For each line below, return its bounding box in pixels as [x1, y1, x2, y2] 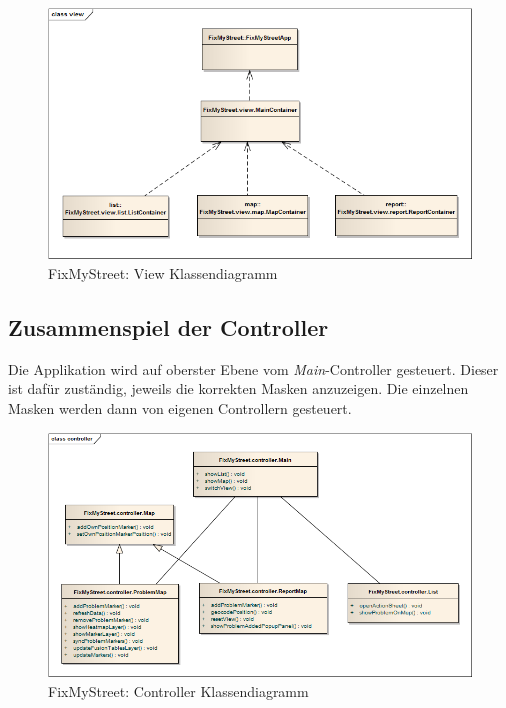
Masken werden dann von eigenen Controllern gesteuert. [8, 397, 352, 418]
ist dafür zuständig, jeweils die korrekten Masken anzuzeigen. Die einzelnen [8, 378, 469, 399]
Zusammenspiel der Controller [8, 311, 329, 342]
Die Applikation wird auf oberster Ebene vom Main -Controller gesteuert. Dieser [8, 358, 499, 379]
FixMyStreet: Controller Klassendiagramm [48, 680, 309, 701]
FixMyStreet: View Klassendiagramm [48, 262, 278, 283]
